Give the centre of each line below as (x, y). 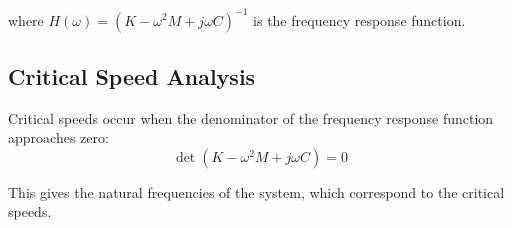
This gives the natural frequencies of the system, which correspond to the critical (256, 191)
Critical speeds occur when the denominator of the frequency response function (251, 117)
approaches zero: (58, 137)
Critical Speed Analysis (132, 75)
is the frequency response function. (359, 19)
